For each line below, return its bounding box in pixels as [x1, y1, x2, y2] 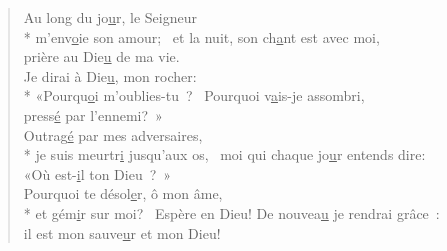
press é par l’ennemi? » [23, 104, 163, 125]
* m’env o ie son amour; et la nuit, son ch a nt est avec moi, [23, 26, 380, 47]
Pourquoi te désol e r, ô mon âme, [23, 183, 223, 204]
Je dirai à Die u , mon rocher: [23, 65, 197, 86]
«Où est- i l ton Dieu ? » [23, 163, 172, 184]
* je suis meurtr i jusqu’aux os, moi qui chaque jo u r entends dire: [23, 144, 426, 165]
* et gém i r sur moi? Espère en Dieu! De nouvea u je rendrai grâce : [23, 202, 440, 223]
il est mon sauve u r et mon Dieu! [23, 222, 221, 243]
